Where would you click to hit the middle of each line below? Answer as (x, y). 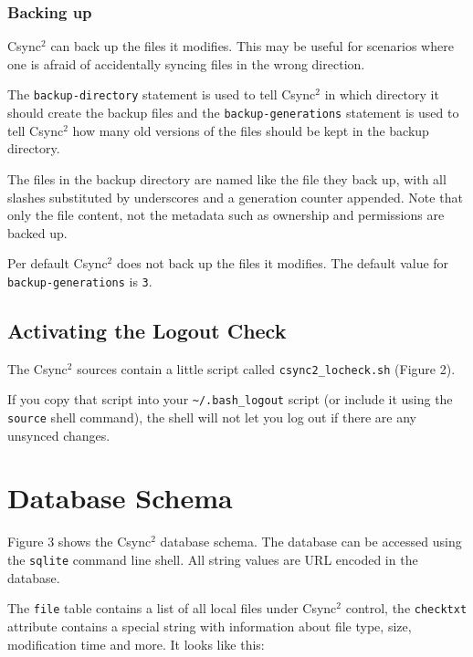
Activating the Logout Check (147, 330)
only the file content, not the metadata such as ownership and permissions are (226, 215)
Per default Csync (58, 263)
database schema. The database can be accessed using (311, 542)
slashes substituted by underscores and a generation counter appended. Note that (235, 197)
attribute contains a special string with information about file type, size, (210, 626)
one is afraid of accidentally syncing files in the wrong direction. (186, 63)
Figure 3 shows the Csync (79, 542)
